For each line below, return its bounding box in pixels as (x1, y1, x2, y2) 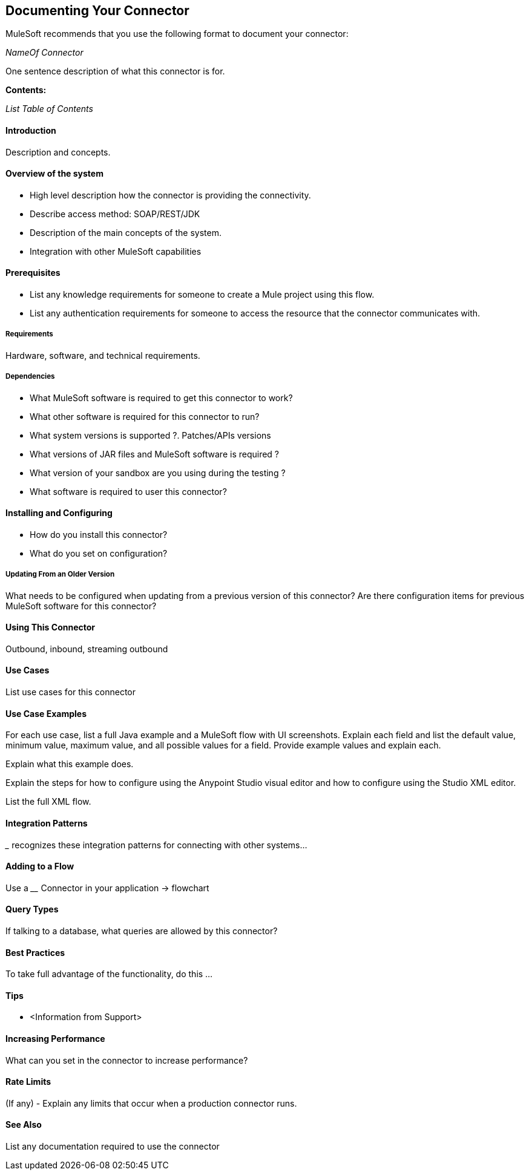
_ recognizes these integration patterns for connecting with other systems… (5, 839, 307, 850)
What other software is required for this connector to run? (30, 411, 260, 422)
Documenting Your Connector (5, 3, 189, 18)
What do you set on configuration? (30, 548, 168, 558)
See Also (5, 1119, 42, 1130)
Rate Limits (5, 1076, 51, 1087)
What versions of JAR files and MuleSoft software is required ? (30, 448, 280, 459)
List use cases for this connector (5, 687, 136, 698)
